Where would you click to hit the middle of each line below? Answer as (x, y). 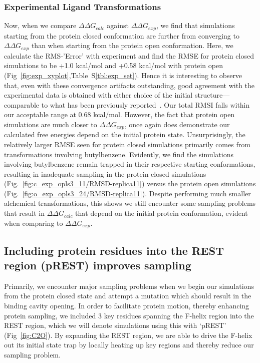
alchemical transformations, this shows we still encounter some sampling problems (130, 203)
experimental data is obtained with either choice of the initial (98, 95)
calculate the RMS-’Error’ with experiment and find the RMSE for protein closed (129, 55)
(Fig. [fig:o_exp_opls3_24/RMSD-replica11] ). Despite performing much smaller (127, 193)
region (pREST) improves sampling (98, 265)
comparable (22, 104)
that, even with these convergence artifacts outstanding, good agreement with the (129, 85)
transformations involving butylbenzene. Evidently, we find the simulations (119, 154)
